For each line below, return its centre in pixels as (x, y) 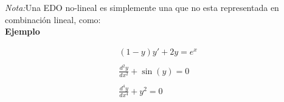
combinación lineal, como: (53, 19)
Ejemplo (23, 31)
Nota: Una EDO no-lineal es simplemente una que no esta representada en (142, 7)
